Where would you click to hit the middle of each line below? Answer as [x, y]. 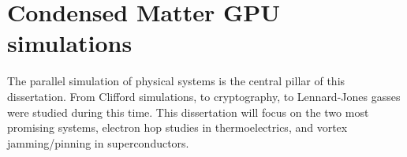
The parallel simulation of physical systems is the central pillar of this [176, 81]
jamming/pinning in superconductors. [98, 142]
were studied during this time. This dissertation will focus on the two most [188, 112]
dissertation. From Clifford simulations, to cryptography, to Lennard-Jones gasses [204, 96]
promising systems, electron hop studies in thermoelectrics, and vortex [177, 127]
